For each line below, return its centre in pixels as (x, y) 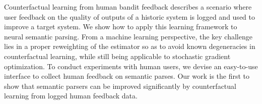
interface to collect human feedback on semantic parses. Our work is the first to (127, 76)
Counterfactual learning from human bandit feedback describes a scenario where (128, 7)
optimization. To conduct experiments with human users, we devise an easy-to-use (131, 66)
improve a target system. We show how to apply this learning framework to (121, 27)
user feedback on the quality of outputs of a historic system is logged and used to (129, 16)
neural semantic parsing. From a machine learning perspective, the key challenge (128, 36)
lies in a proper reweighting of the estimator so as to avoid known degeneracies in (130, 46)
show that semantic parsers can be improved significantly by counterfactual (120, 86)
